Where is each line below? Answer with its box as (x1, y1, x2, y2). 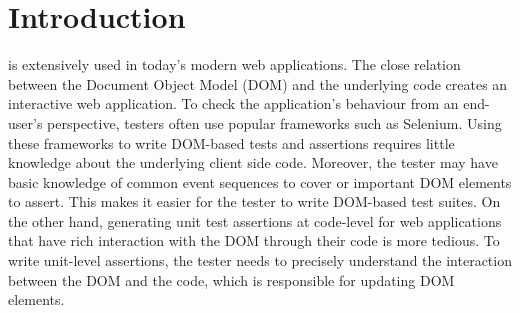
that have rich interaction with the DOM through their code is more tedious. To (8, 230, 500, 251)
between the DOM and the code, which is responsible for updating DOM (8, 269, 455, 290)
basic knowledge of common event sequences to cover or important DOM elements (8, 171, 512, 192)
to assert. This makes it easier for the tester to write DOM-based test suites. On (8, 191, 501, 212)
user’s (8, 112, 43, 133)
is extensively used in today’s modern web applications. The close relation (8, 54, 461, 75)
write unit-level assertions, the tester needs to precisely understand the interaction (8, 250, 512, 271)
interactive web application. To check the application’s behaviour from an (8, 93, 459, 114)
